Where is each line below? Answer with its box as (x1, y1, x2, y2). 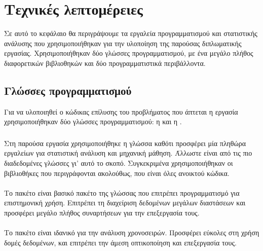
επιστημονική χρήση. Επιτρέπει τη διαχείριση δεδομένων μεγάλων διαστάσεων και (4, 197, 246, 208)
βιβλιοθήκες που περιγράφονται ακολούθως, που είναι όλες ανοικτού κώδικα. (4, 167, 230, 178)
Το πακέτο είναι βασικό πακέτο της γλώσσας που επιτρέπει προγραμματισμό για (4, 187, 240, 198)
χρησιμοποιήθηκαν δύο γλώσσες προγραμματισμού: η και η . (4, 116, 182, 127)
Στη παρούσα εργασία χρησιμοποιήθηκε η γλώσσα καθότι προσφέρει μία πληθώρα (4, 137, 246, 148)
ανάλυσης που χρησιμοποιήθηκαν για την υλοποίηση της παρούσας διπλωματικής (4, 38, 242, 48)
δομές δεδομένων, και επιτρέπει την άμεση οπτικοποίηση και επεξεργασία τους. (4, 237, 237, 247)
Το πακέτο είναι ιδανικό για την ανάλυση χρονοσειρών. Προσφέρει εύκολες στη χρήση (4, 227, 259, 238)
